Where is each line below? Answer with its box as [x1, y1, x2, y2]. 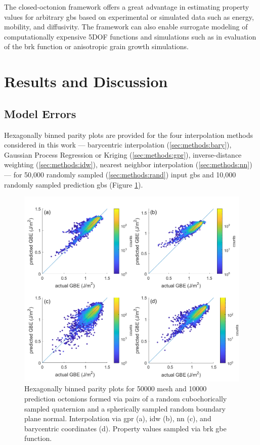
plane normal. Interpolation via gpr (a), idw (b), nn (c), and [24, 413, 211, 424]
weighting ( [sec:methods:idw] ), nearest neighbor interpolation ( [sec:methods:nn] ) [4, 159, 252, 170]
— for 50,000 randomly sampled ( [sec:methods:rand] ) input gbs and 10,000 [4, 169, 236, 179]
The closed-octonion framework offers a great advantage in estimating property [4, 2, 249, 12]
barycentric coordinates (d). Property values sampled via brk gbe [24, 423, 227, 433]
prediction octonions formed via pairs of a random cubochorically [24, 393, 227, 403]
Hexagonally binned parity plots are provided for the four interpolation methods [4, 129, 253, 140]
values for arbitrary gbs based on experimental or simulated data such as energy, [4, 11, 254, 22]
